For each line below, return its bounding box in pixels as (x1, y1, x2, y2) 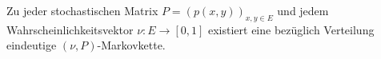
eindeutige (6, 37, 57, 53)
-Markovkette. (97, 37, 166, 53)
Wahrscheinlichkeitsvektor (6, 21, 134, 37)
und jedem (277, 2, 329, 18)
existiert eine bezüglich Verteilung (207, 21, 375, 37)
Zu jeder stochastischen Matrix (6, 2, 158, 18)
